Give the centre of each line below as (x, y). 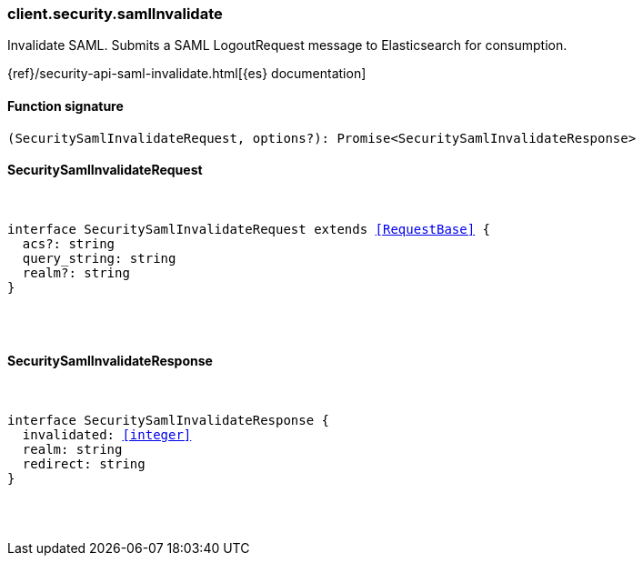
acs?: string (69, 243)
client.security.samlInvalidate (115, 14)
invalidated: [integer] (107, 435)
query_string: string (99, 258)
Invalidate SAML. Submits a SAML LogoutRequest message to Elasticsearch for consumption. (287, 45)
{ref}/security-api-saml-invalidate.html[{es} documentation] (187, 74)
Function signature (65, 106)
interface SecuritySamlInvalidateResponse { (169, 421)
